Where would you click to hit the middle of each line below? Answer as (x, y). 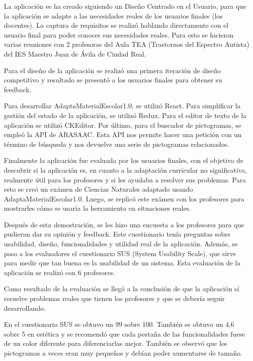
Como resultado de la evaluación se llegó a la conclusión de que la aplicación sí (122, 289)
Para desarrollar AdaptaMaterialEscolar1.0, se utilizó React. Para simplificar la (122, 106)
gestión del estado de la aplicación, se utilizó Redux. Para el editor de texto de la (125, 115)
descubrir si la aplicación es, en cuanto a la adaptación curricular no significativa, (126, 170)
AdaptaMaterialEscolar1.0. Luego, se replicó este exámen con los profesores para (124, 198)
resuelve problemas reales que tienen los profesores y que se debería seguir (115, 298)
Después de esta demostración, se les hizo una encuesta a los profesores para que (124, 224)
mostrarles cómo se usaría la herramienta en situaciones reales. (97, 208)
